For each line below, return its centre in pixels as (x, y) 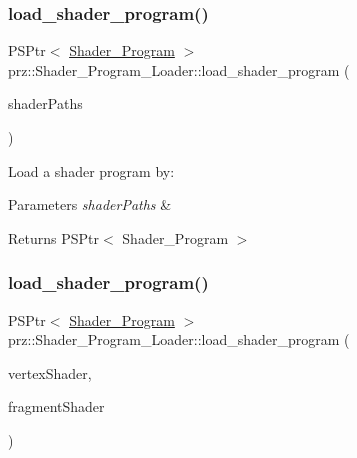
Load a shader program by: (91, 170)
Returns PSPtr (53, 237)
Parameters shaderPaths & (90, 204)
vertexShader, (50, 372)
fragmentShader (56, 406)
